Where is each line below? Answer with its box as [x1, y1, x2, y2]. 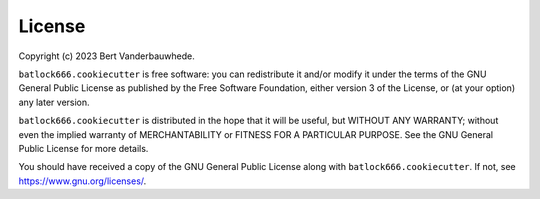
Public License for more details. [18, 142, 149, 154]
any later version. [18, 96, 90, 108]
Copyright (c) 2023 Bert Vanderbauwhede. [18, 50, 195, 62]
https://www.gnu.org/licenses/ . [18, 175, 147, 187]
